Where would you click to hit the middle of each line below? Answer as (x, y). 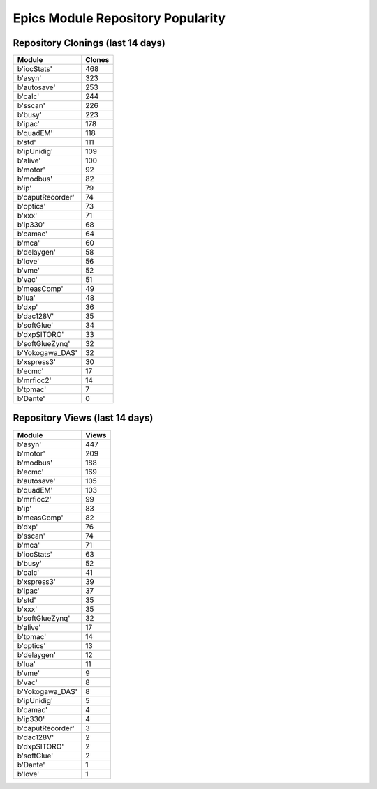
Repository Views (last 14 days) (83, 418)
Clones (97, 60)
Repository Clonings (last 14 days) (89, 43)
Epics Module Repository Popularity (119, 18)
